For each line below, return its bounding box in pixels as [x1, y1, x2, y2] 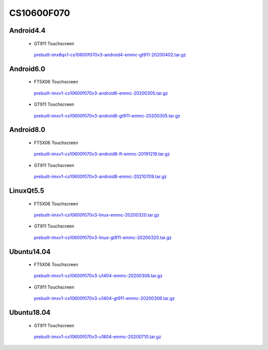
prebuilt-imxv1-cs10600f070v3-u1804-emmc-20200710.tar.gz [34, 334, 161, 340]
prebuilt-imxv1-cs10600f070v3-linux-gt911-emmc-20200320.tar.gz [34, 234, 172, 240]
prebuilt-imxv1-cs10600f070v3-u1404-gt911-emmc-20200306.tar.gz [34, 295, 175, 301]
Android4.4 [9, 26, 46, 35]
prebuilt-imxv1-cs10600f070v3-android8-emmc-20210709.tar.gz [34, 174, 167, 179]
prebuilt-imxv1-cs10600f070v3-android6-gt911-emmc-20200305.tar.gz [34, 113, 181, 118]
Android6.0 [9, 64, 46, 73]
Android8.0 [9, 125, 46, 134]
